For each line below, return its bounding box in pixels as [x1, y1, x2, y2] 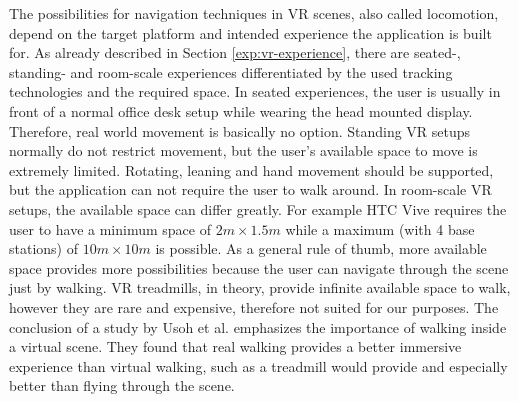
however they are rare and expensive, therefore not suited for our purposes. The [9, 296, 499, 317]
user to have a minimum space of [9, 218, 211, 239]
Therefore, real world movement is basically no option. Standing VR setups [9, 120, 471, 141]
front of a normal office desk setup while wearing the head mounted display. [9, 100, 473, 121]
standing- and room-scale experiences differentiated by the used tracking [9, 61, 453, 82]
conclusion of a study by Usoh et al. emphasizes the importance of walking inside [9, 316, 507, 337]
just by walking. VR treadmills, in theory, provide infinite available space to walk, [9, 277, 511, 298]
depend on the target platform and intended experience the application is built [9, 22, 492, 43]
